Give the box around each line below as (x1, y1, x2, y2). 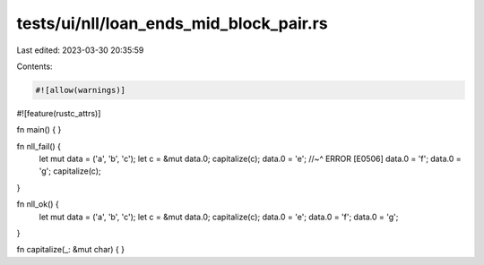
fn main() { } (16, 124, 62, 135)
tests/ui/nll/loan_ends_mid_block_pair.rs (16, 13, 328, 33)
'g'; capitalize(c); (39, 166, 101, 176)
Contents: (16, 61, 53, 72)
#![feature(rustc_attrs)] (16, 107, 101, 118)
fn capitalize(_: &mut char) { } (16, 244, 125, 255)
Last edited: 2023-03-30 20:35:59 (16, 45, 144, 56)
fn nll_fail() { (16, 141, 62, 151)
